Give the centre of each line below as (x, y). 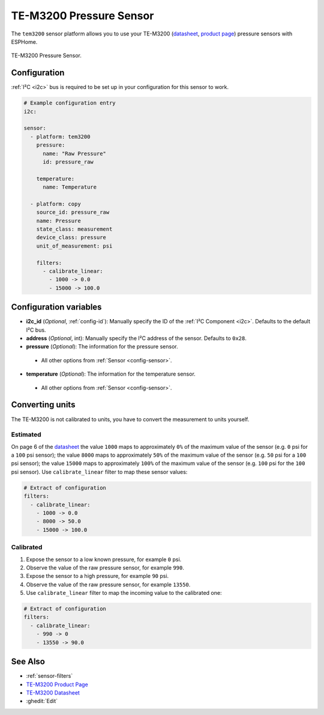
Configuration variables (56, 307)
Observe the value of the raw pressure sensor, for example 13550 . (108, 584)
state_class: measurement (74, 229)
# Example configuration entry (70, 103)
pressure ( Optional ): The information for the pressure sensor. (102, 347)
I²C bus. (36, 330)
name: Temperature (70, 187)
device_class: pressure (71, 238)
